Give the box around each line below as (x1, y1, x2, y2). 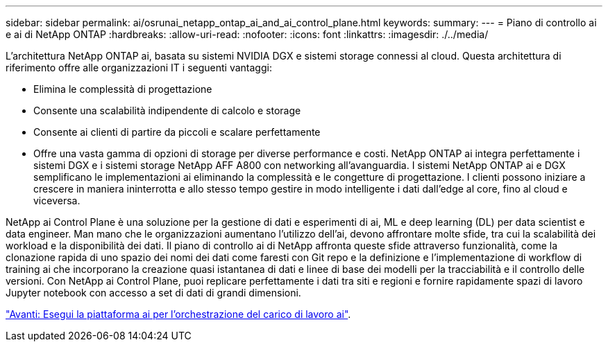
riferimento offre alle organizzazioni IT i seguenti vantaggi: (6, 62, 272, 73)
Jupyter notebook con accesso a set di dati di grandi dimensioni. (6, 287, 301, 299)
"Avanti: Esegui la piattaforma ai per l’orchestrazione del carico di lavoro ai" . (6, 308, 351, 320)
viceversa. (33, 195, 81, 206)
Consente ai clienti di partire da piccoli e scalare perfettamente (33, 126, 321, 138)
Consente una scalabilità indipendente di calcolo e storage (33, 105, 301, 116)
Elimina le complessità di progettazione (33, 83, 212, 95)
